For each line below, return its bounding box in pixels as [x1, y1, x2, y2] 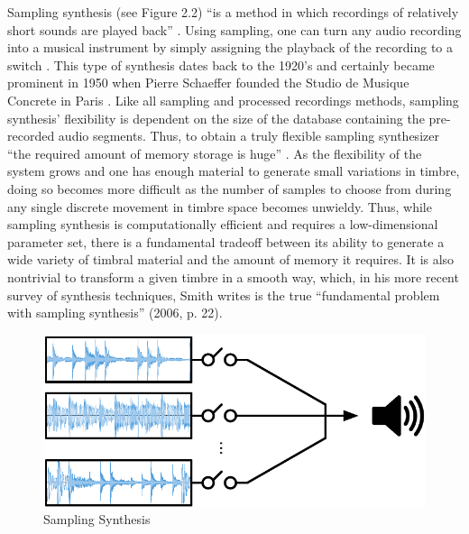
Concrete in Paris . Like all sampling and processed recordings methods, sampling [7, 90, 459, 109]
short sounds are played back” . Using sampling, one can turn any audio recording [7, 20, 462, 39]
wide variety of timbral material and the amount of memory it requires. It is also [7, 250, 455, 269]
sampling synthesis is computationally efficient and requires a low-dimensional [7, 215, 438, 234]
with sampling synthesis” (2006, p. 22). [7, 303, 223, 322]
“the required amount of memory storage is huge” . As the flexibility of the [7, 143, 422, 162]
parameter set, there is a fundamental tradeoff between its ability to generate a [7, 232, 445, 251]
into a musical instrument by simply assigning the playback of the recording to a [7, 38, 454, 57]
